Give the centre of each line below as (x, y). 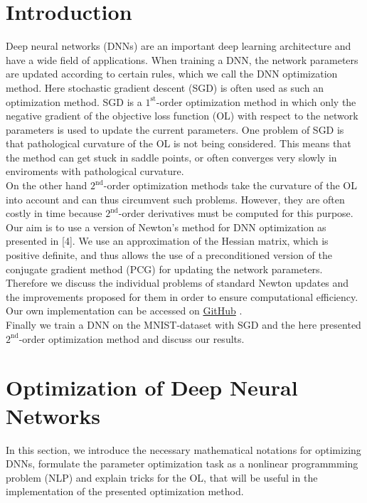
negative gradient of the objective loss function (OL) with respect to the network (182, 116)
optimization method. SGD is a (74, 101)
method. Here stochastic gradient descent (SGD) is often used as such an (165, 87)
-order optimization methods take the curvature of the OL (230, 185)
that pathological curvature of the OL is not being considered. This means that (179, 143)
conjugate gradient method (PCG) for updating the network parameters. (164, 269)
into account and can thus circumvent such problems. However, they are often (175, 199)
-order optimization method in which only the (256, 101)
